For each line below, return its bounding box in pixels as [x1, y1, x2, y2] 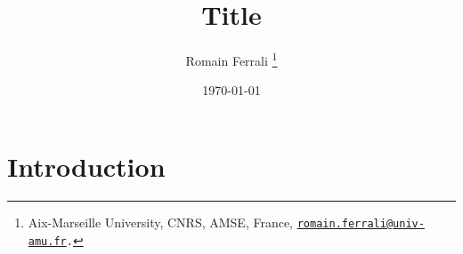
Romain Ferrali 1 [185, 49, 278, 69]
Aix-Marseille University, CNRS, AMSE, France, [28, 212, 294, 231]
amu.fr [28, 234, 67, 248]
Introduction [7, 147, 166, 184]
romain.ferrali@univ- [296, 217, 425, 230]
